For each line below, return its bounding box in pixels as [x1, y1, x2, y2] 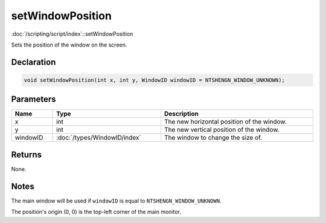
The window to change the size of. [164, 134, 263, 142]
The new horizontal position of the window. [164, 118, 287, 126]
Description [164, 109, 199, 118]
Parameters [11, 94, 56, 105]
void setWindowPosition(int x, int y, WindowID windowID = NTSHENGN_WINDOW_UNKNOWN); [24, 76, 285, 83]
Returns [11, 149, 42, 160]
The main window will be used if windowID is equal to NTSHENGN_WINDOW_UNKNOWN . [11, 197, 222, 204]
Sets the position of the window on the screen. [11, 41, 127, 48]
